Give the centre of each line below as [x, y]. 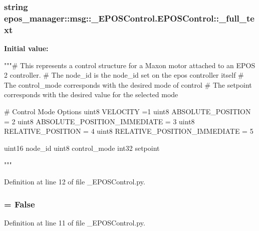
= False [20, 204]
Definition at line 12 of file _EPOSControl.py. [75, 181]
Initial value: [26, 48]
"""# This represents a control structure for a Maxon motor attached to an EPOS [130, 65]
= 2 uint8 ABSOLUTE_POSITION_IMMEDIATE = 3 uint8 [99, 121]
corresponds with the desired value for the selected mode [91, 94]
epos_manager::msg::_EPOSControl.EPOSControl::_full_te [129, 18]
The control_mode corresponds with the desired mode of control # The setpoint [128, 84]
